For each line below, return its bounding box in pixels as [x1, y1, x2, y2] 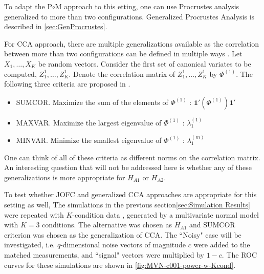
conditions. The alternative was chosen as [42, 219, 172, 230]
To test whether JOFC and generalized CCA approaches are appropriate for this [4, 189, 257, 200]
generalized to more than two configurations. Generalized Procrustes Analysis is [4, 11, 255, 22]
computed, [4, 68, 37, 79]
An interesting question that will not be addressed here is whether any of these [4, 162, 252, 173]
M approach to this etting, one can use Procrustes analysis [55, 1, 239, 11]
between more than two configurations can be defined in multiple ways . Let [4, 48, 243, 59]
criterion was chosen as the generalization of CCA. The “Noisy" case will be [4, 229, 241, 240]
